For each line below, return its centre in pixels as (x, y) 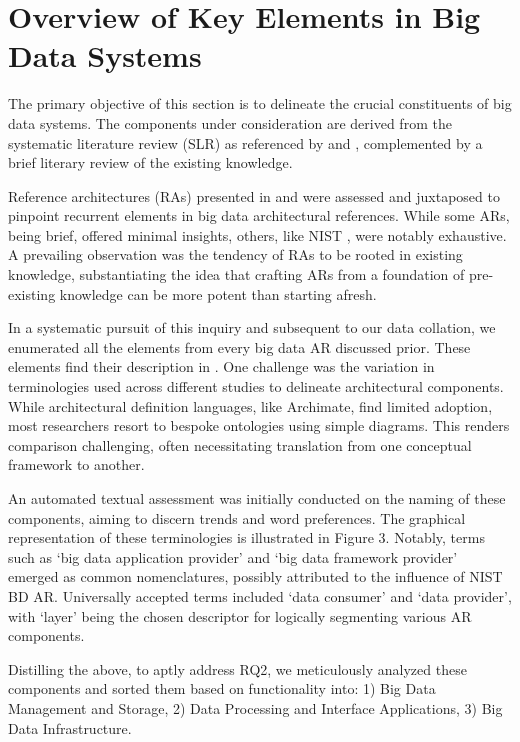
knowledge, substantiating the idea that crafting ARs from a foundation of (236, 274)
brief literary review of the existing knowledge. (150, 162)
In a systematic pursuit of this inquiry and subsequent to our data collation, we (252, 327)
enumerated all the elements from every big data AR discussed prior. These (239, 346)
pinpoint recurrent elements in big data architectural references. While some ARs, (259, 215)
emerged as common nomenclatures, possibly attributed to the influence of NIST (255, 576)
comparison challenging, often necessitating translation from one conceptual (240, 444)
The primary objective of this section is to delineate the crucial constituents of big (260, 103)
